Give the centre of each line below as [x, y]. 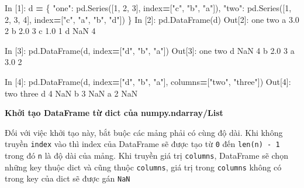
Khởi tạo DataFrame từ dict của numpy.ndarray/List [114, 113]
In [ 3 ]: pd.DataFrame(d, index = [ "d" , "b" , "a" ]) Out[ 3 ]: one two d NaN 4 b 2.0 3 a [150, 50]
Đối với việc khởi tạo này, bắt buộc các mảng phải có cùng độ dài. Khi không [144, 132]
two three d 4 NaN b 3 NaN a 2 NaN [71, 93]
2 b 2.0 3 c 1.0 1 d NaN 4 [50, 31]
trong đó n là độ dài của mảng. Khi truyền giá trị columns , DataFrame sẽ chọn [146, 155]
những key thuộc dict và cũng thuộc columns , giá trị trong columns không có [143, 167]
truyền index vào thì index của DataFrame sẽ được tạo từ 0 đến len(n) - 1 [142, 144]
